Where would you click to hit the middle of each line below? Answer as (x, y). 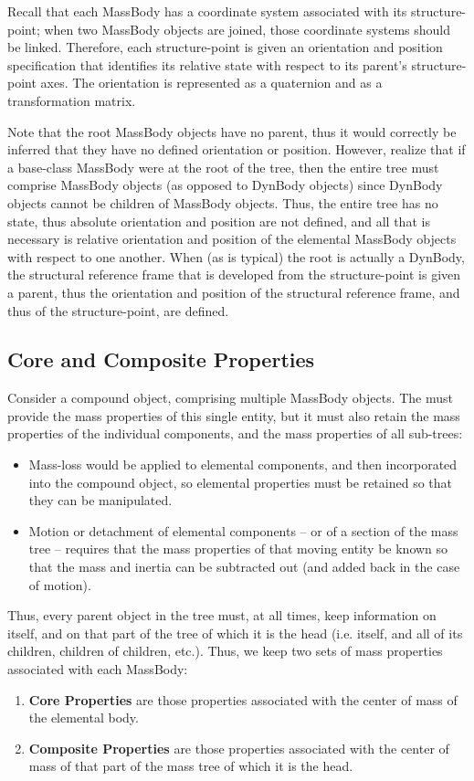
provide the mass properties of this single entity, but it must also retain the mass (234, 415)
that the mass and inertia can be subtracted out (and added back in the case (244, 567)
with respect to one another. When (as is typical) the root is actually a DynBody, (236, 256)
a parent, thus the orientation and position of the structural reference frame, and (234, 292)
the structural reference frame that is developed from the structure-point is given (234, 274)
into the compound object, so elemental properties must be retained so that (240, 482)
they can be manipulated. (100, 500)
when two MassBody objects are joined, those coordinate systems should (248, 29)
